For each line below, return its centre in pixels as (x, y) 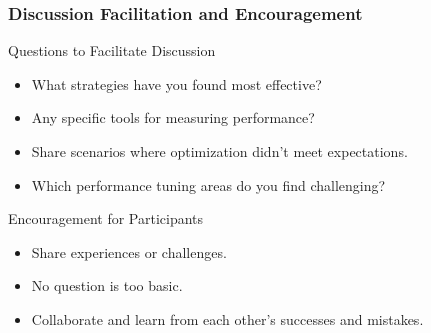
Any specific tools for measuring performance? (173, 117)
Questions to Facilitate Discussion (112, 50)
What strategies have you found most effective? (176, 83)
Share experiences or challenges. (129, 251)
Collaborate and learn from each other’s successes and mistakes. (227, 318)
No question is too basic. (107, 285)
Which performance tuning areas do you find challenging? (208, 184)
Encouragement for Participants (106, 218)
